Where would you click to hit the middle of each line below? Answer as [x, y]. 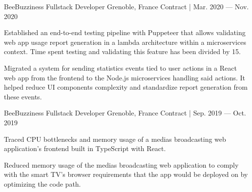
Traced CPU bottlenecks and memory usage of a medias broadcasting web [115, 139]
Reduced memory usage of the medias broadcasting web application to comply [121, 164]
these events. [23, 96]
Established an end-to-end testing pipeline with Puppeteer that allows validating [125, 32]
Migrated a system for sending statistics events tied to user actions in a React [120, 67]
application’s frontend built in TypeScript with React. [85, 148]
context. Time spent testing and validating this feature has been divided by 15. [122, 51]
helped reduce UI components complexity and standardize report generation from [126, 87]
